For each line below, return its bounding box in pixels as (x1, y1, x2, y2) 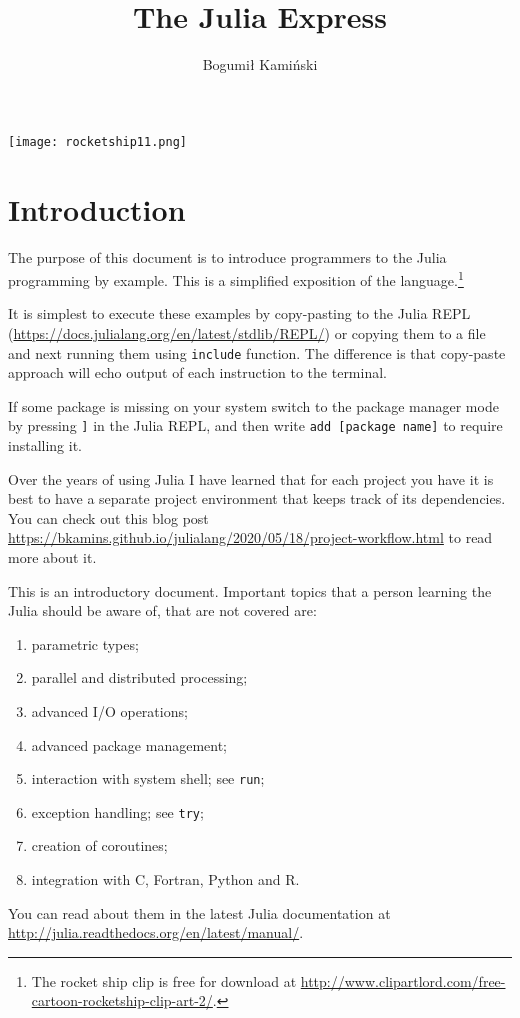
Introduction (8, 188, 186, 229)
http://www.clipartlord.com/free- (300, 970, 506, 991)
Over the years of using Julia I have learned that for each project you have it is (8, 468, 494, 489)
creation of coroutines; (31, 835, 168, 856)
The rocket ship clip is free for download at (31, 970, 297, 991)
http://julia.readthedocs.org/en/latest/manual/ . (8, 922, 304, 943)
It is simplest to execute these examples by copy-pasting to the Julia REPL (8, 303, 471, 324)
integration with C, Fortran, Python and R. (31, 869, 300, 890)
